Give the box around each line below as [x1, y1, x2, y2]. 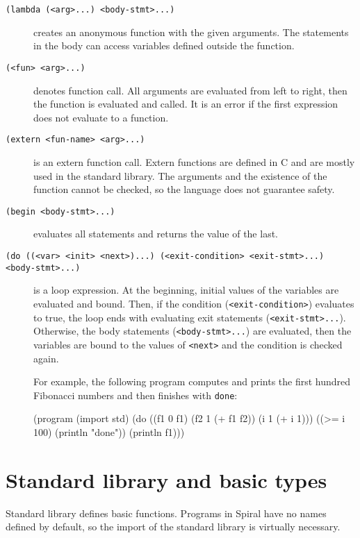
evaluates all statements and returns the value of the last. [33, 226, 278, 241]
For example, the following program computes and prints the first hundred [33, 374, 351, 389]
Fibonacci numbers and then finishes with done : [33, 387, 238, 402]
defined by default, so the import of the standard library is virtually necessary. [6, 519, 341, 534]
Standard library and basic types [6, 465, 327, 494]
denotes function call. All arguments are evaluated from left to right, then [33, 83, 347, 97]
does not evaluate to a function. [33, 110, 169, 124]
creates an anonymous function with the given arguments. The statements [33, 24, 349, 39]
